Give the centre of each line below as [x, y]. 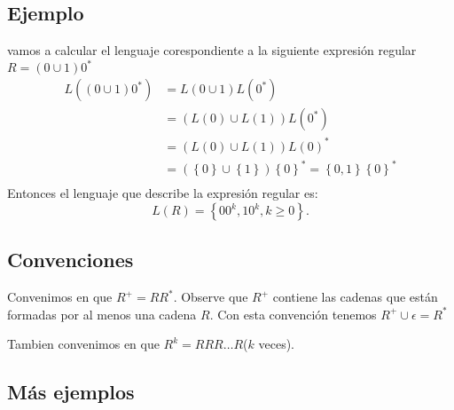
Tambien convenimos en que [83, 344]
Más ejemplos [71, 392]
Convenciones [70, 260]
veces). [276, 344]
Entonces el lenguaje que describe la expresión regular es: [163, 193]
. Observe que [211, 297]
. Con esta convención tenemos [293, 314]
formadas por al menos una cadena [102, 314]
